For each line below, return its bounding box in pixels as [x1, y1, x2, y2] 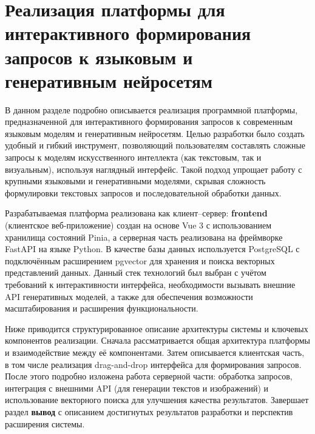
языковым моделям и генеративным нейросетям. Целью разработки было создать [5, 127, 305, 139]
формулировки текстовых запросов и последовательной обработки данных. [5, 186, 282, 199]
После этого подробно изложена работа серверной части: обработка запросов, [5, 370, 293, 382]
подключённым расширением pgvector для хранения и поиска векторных [5, 254, 275, 267]
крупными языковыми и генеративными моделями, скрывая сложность [5, 175, 266, 187]
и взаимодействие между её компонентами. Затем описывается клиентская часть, [5, 346, 305, 358]
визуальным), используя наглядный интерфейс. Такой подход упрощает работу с [5, 162, 302, 175]
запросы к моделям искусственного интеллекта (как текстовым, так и [5, 151, 262, 164]
